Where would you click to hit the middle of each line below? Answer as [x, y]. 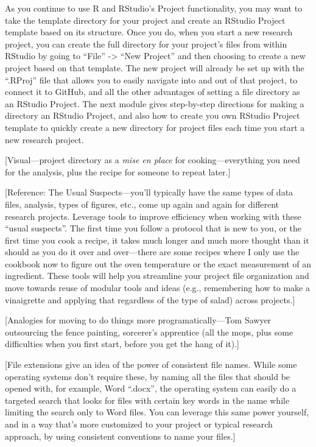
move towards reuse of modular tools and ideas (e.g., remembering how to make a [157, 288]
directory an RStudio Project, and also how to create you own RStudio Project [153, 115]
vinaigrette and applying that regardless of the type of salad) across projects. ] [150, 299]
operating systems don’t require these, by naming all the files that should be [148, 376]
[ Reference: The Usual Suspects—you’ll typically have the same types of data [149, 192]
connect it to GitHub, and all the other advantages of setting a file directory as [153, 92]
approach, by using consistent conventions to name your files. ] [120, 436]
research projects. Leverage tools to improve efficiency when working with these [153, 216]
